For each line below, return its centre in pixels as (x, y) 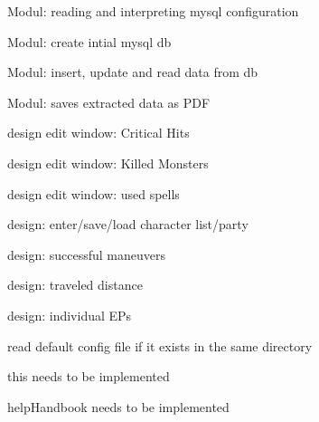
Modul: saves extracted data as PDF (109, 102)
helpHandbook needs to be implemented (118, 406)
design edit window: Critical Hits (99, 133)
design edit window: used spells (94, 193)
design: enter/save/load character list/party (128, 224)
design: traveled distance (75, 285)
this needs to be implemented (89, 376)
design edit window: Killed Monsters (108, 163)
